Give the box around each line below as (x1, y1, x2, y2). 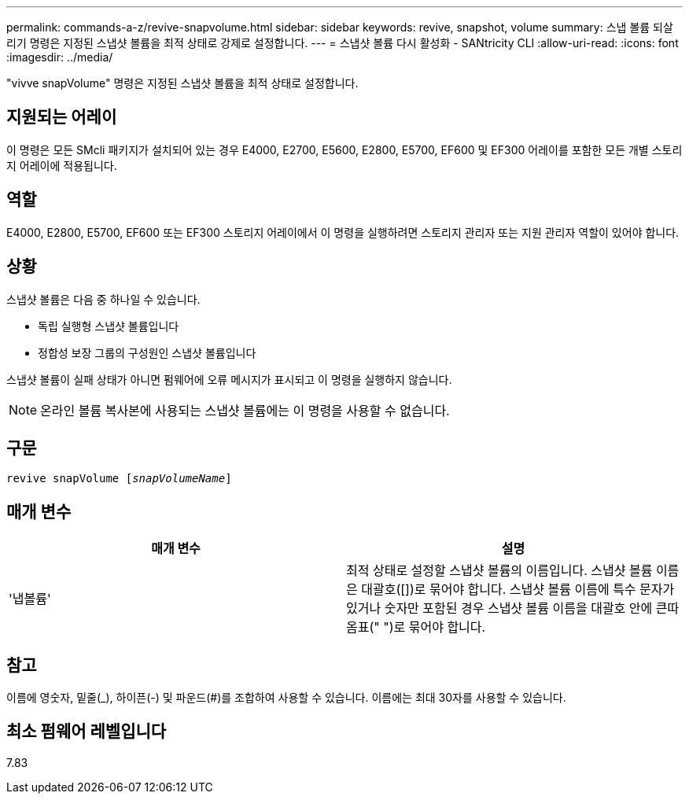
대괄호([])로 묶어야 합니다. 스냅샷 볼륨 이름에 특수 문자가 (361, 581, 675, 598)
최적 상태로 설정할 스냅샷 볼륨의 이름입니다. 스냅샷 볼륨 (346, 562, 653, 579)
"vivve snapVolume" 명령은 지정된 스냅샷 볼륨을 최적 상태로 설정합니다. (6, 76, 359, 90)
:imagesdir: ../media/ (6, 50, 113, 64)
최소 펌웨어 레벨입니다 (6, 721, 167, 742)
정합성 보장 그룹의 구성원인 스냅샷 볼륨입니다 (38, 345, 256, 359)
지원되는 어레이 (6, 107, 117, 127)
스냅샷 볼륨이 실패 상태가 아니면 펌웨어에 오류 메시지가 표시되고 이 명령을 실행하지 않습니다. (6, 372, 452, 386)
